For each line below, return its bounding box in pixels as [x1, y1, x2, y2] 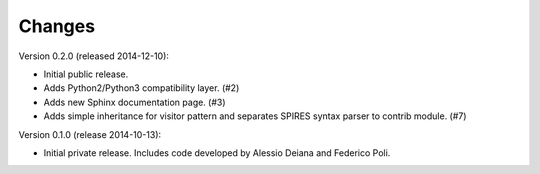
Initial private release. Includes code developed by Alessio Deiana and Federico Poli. [43, 146, 391, 159]
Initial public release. [43, 68, 129, 80]
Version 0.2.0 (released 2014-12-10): [18, 50, 170, 62]
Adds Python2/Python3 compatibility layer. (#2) [43, 82, 240, 94]
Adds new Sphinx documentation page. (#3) [43, 96, 226, 108]
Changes [18, 15, 95, 37]
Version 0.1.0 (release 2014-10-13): [18, 128, 162, 140]
